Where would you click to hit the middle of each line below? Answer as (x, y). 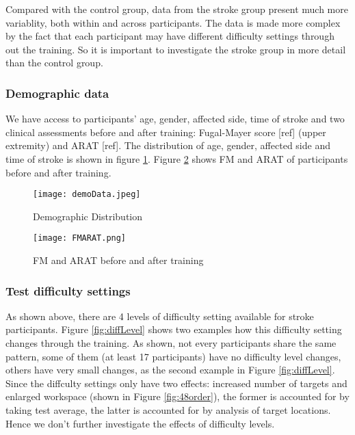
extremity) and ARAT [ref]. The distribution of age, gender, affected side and (168, 145)
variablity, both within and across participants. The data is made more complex (173, 22)
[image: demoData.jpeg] (87, 195)
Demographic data (57, 93)
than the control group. (54, 63)
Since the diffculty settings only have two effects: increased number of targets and (176, 383)
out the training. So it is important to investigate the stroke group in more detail (176, 49)
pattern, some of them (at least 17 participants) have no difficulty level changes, (173, 356)
